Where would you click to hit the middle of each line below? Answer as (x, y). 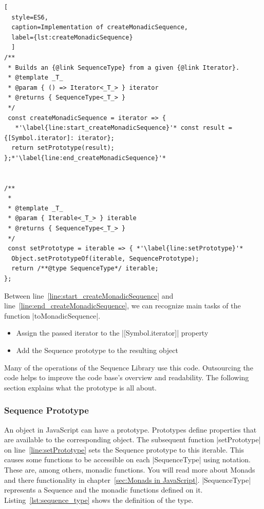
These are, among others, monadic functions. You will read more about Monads (130, 469)
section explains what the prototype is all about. (81, 387)
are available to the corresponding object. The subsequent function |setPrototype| (133, 439)
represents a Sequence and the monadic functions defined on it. (103, 490)
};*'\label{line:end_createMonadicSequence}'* (85, 158)
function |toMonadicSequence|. (52, 315)
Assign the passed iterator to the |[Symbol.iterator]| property (112, 333)
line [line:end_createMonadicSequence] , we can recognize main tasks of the (122, 306)
